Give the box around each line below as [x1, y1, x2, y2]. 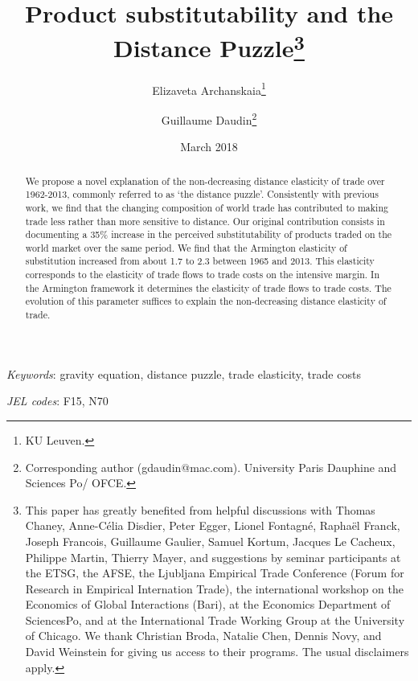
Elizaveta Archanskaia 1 [152, 79, 266, 98]
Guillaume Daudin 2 [161, 109, 257, 128]
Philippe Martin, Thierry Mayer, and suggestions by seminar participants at [25, 548, 401, 565]
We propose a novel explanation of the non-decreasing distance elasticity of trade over [25, 174, 385, 187]
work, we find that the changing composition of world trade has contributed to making [25, 200, 388, 214]
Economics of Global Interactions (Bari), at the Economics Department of [25, 596, 391, 613]
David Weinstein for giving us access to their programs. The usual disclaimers [25, 643, 409, 660]
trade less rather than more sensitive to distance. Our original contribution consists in [25, 214, 385, 228]
